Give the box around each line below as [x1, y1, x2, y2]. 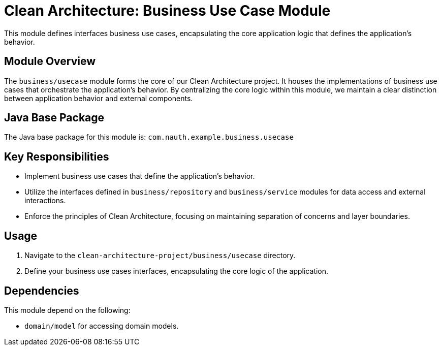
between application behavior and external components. [4, 93, 193, 103]
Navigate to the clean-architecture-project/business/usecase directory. [24, 251, 296, 260]
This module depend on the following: [4, 305, 131, 314]
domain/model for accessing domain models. [24, 321, 179, 330]
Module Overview [4, 55, 96, 68]
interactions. [24, 196, 66, 205]
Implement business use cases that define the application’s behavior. [24, 172, 255, 181]
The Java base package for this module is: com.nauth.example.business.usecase [4, 133, 294, 142]
